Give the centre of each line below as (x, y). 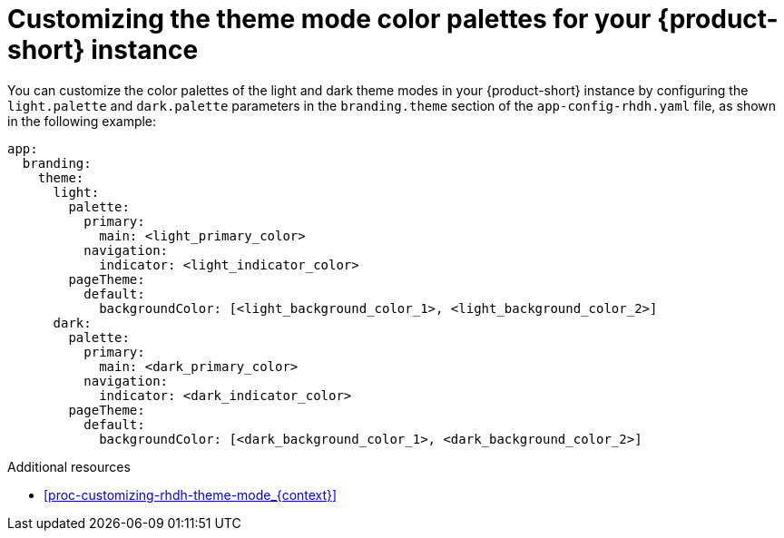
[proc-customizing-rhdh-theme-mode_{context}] (191, 494)
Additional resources (69, 466)
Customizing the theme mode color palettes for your (329, 19)
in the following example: (82, 121)
